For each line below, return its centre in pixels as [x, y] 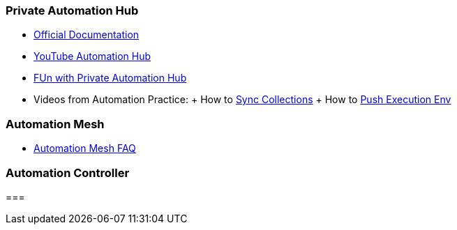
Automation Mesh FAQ [85, 148]
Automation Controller [68, 172]
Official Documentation [87, 35]
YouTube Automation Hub [92, 56]
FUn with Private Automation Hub [110, 78]
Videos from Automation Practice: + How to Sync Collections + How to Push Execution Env [242, 100]
